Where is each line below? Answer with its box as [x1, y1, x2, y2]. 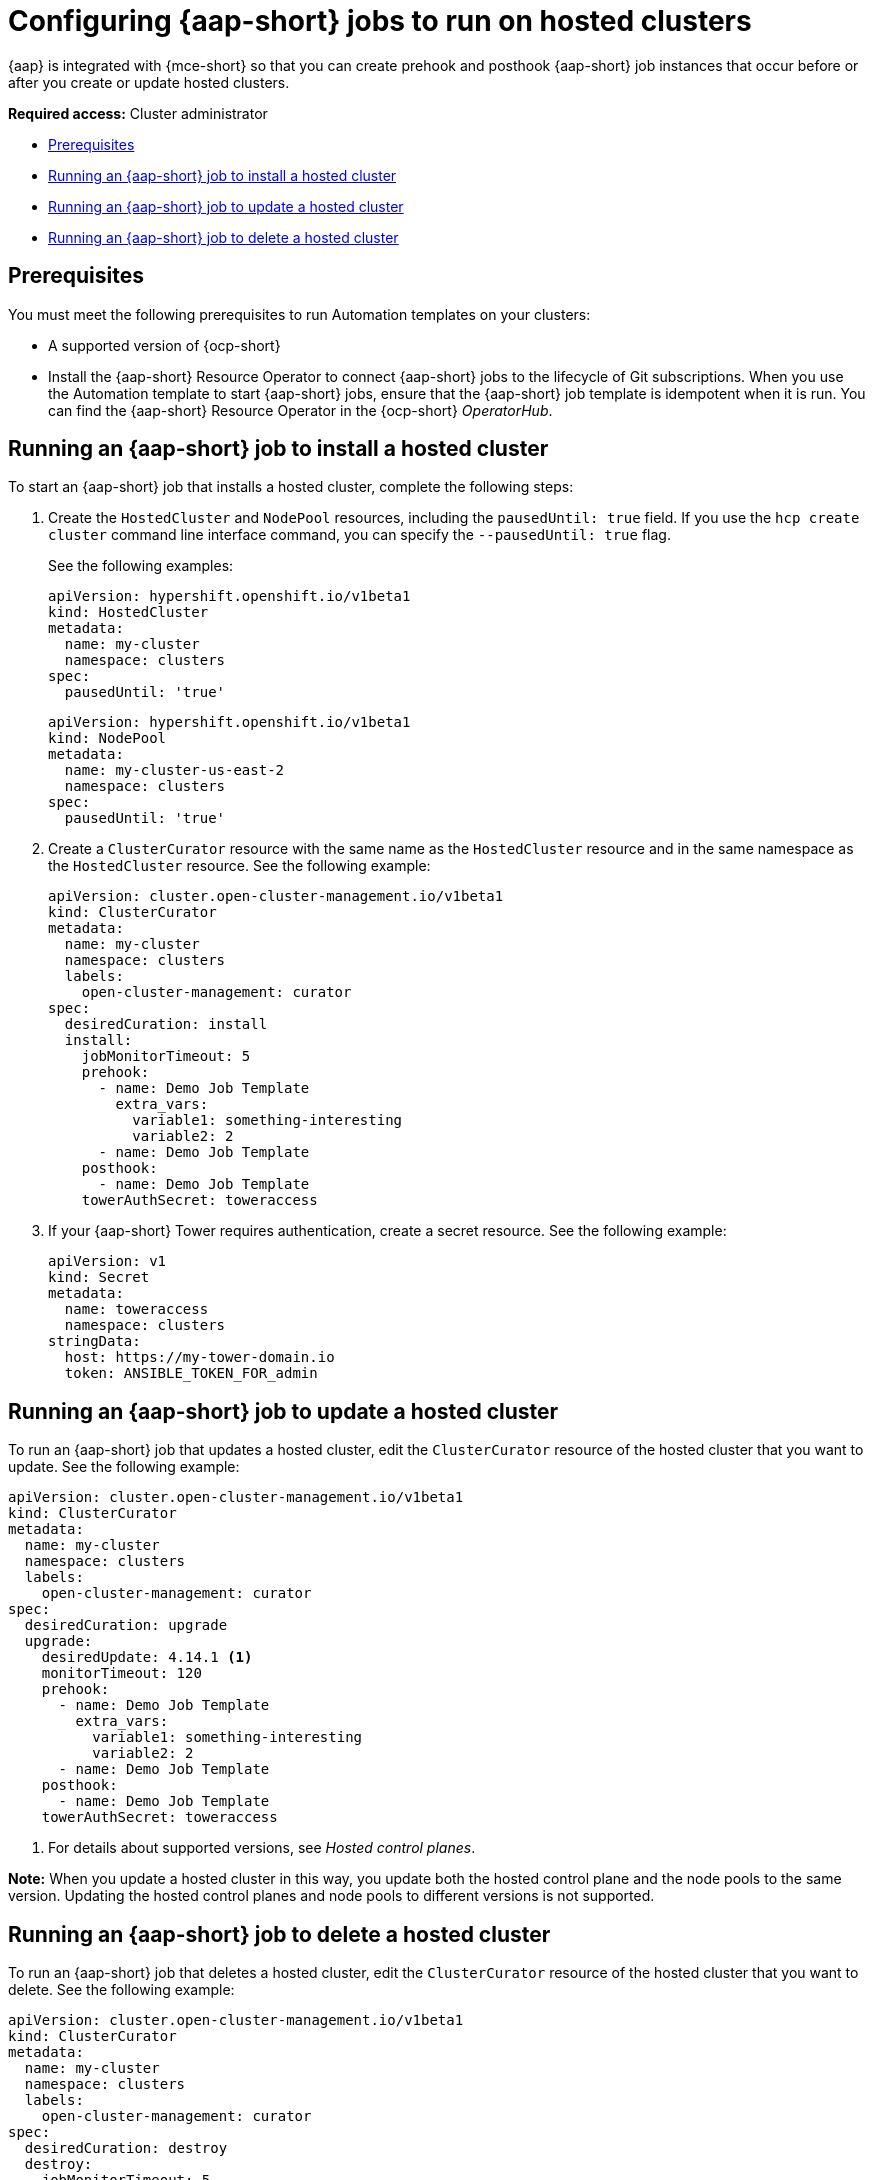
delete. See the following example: [8, 1981, 235, 1999]
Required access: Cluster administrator [8, 104, 268, 122]
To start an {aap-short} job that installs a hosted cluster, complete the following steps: [8, 478, 574, 496]
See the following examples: [48, 557, 234, 575]
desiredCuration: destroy [24, 2140, 228, 2157]
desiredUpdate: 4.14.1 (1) [41, 1649, 253, 1666]
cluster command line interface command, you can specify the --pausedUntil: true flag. [48, 526, 671, 544]
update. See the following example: [8, 1458, 240, 1476]
